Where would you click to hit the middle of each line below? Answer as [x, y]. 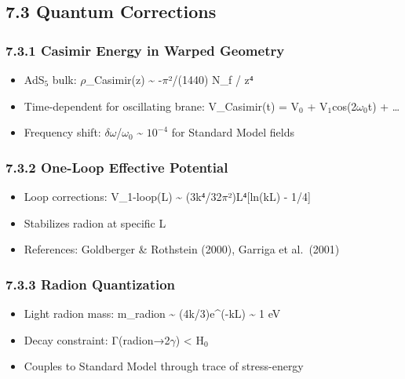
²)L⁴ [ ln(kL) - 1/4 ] [270, 196]
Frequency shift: [62, 132]
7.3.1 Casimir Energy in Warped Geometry [145, 50]
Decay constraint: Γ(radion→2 [97, 339]
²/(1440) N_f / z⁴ [211, 79]
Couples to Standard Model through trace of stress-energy [164, 366]
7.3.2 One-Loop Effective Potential [117, 167]
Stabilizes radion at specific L [95, 222]
